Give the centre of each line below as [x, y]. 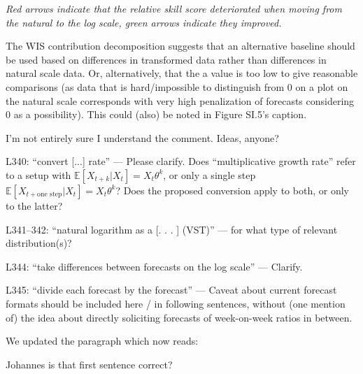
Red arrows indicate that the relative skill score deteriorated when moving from [174, 8]
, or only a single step [209, 174]
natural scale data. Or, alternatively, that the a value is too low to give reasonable [182, 73]
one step [50, 195]
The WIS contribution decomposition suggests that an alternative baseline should [180, 46]
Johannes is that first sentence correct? [89, 364]
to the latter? [34, 205]
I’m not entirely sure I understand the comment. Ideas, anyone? [142, 137]
